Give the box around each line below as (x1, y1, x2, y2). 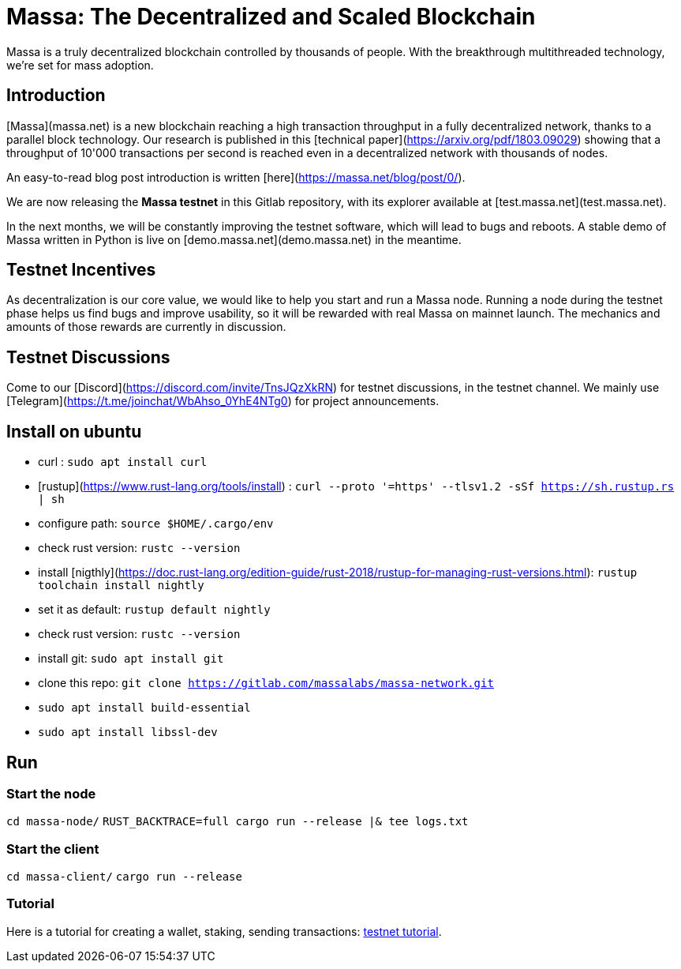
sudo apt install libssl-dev (38, 726, 218, 739)
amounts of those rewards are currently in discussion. (6, 320, 286, 334)
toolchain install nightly (38, 579, 204, 592)
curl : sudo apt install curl (38, 455, 208, 469)
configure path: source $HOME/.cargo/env (38, 516, 274, 531)
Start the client (6, 840, 99, 857)
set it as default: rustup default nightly (38, 603, 271, 617)
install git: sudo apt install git (38, 652, 224, 666)
